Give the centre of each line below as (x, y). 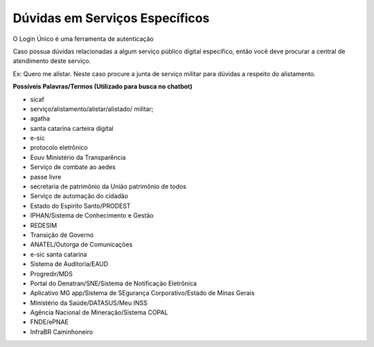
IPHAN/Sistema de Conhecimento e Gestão (92, 215)
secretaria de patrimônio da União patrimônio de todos (108, 186)
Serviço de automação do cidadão (79, 196)
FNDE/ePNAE (50, 322)
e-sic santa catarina (59, 254)
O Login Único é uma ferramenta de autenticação (83, 39)
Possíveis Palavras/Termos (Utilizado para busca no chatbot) (103, 87)
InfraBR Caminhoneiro (62, 332)
